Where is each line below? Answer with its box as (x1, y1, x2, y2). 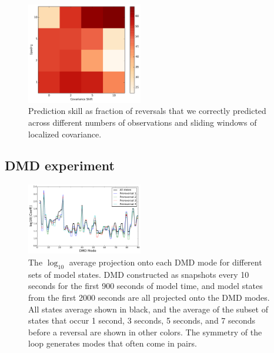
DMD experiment (5, 156, 115, 174)
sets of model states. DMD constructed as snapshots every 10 (28, 268, 249, 280)
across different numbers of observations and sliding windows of (28, 116, 257, 128)
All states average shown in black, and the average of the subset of (28, 302, 268, 315)
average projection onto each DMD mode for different (69, 256, 262, 268)
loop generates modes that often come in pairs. (28, 337, 197, 349)
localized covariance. (28, 127, 102, 140)
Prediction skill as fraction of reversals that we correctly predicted (28, 105, 266, 117)
